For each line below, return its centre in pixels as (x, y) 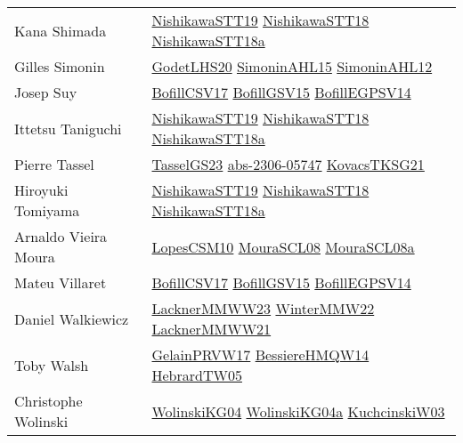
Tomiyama (47, 210)
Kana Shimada (61, 30)
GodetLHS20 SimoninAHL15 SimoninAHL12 (292, 66)
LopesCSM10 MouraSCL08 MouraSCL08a (283, 246)
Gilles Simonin (60, 66)
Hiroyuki (41, 190)
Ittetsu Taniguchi (68, 128)
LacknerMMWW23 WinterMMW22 (263, 308)
